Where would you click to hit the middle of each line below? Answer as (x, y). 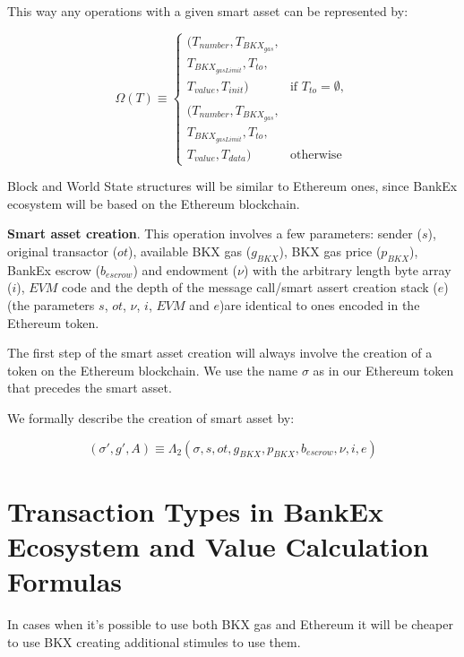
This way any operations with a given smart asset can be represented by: (208, 11)
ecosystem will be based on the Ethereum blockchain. (154, 203)
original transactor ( (63, 251)
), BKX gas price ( (330, 251)
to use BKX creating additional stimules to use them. (154, 641)
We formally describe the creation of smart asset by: (151, 417)
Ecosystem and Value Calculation (218, 545)
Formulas (65, 581)
